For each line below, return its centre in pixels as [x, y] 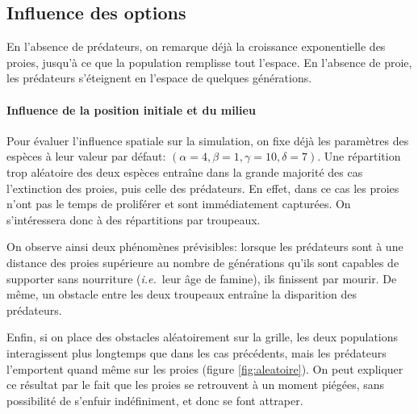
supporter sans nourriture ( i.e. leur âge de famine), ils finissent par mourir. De [202, 278]
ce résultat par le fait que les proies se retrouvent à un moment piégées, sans [196, 385]
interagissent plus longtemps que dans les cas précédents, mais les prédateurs [196, 352]
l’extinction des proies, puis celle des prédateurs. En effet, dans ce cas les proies [203, 188]
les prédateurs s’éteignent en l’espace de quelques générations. [159, 78]
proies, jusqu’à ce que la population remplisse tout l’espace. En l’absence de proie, [209, 62]
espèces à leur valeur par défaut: [86, 156]
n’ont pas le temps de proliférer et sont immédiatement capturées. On [179, 204]
